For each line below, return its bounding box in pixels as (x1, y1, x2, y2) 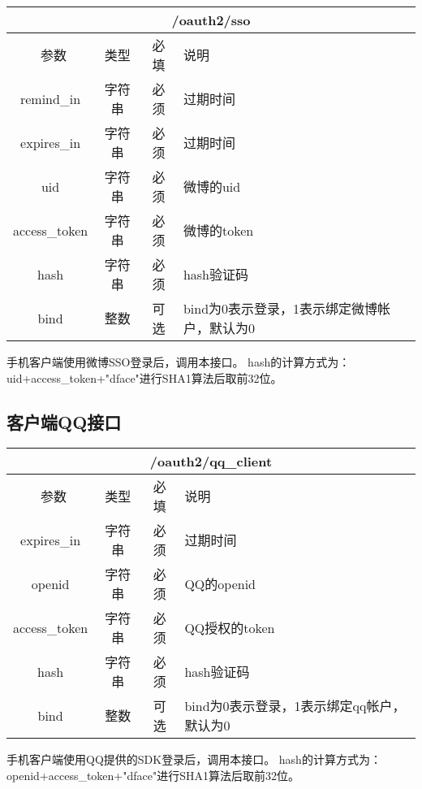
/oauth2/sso (171, 11, 251, 29)
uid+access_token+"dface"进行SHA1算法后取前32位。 (6, 369, 282, 386)
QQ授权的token (184, 618, 275, 638)
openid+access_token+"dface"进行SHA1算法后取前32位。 (6, 766, 300, 783)
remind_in (19, 89, 81, 108)
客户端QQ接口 (6, 409, 122, 434)
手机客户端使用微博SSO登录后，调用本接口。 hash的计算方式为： (6, 353, 351, 370)
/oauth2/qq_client (149, 452, 273, 471)
